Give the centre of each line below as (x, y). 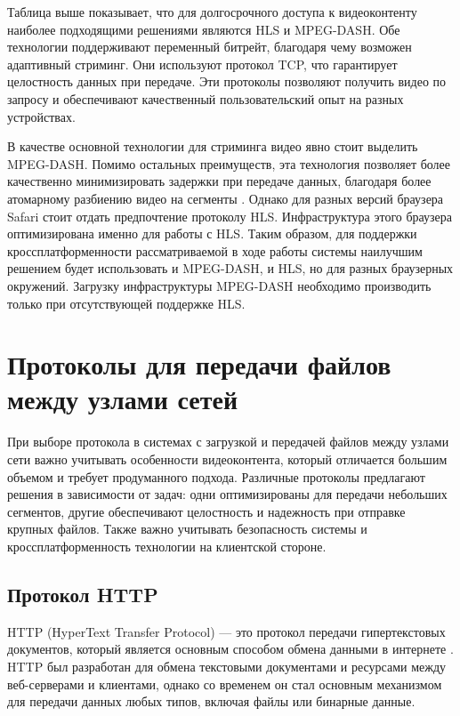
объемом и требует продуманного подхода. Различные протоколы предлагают (216, 476)
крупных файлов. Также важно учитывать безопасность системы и (187, 529)
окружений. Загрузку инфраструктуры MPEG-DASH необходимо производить (219, 285)
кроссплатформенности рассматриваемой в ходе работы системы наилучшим (215, 250)
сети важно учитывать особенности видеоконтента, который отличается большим (227, 459)
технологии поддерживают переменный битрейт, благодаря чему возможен (210, 47)
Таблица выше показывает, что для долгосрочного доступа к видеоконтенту (212, 12)
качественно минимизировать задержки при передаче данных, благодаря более (219, 181)
